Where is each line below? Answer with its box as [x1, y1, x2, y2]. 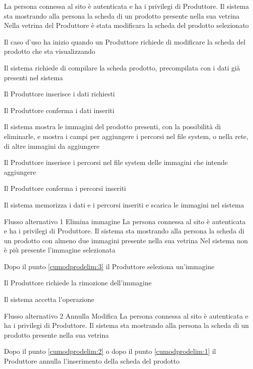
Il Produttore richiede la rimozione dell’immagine [4, 277, 152, 288]
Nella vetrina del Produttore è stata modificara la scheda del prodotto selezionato [4, 20, 249, 30]
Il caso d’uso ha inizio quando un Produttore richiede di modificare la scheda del [4, 36, 246, 46]
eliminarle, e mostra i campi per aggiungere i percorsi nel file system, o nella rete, [4, 131, 249, 141]
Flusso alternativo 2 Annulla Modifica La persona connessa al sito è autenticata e [4, 310, 249, 321]
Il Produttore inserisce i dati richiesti [4, 89, 115, 99]
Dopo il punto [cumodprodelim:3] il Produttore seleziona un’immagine [4, 261, 214, 271]
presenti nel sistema [4, 72, 63, 82]
